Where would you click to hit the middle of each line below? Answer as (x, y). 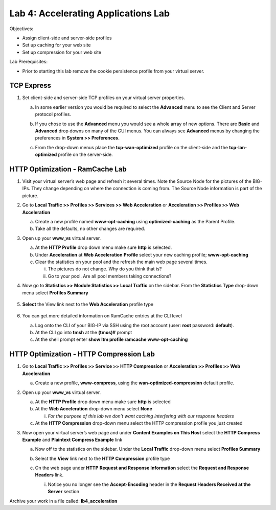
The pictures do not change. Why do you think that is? (105, 269)
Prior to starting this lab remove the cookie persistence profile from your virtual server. (113, 71)
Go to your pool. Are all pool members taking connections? (110, 276)
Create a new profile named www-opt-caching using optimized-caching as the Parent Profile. (135, 222)
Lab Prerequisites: (29, 62)
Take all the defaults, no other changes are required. (90, 229)
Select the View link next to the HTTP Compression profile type (102, 458)
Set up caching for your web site (57, 45)
